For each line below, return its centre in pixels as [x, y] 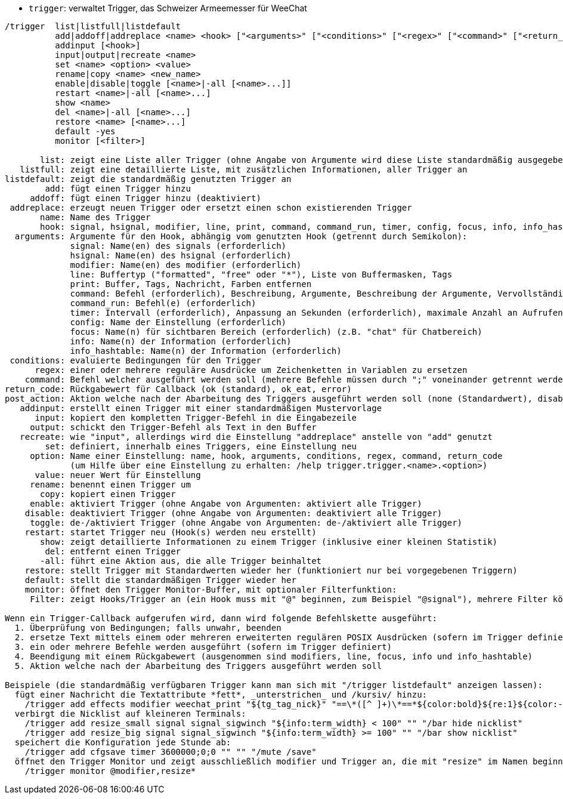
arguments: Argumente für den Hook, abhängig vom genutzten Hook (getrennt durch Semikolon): [241, 236]
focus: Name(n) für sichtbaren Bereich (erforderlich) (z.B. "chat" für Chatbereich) [276, 332]
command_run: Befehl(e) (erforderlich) [163, 303]
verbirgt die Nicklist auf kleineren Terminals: [130, 714]
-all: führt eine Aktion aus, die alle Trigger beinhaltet [181, 561]
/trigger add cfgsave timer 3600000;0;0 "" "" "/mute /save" [171, 752]
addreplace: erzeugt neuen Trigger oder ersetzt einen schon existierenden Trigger [211, 208]
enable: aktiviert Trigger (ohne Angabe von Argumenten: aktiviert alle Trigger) [226, 504]
